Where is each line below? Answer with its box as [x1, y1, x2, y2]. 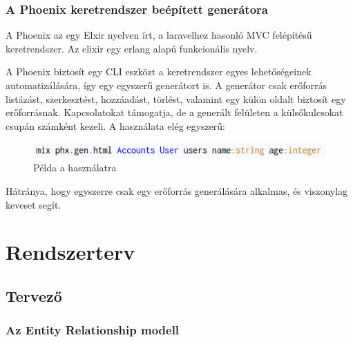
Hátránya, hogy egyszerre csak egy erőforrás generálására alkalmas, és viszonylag [6, 183, 348, 198]
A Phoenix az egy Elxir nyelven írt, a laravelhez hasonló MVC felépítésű [6, 28, 312, 42]
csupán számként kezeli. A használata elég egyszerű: [6, 118, 226, 133]
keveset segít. [6, 197, 61, 211]
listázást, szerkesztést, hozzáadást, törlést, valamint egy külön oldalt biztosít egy [6, 91, 346, 106]
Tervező [6, 285, 62, 306]
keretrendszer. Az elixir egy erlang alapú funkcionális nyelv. [6, 41, 258, 55]
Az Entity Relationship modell [6, 321, 180, 339]
